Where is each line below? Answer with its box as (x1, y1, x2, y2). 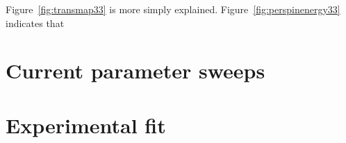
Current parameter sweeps (6, 56, 265, 85)
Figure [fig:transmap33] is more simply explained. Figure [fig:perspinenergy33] (6, 2, 340, 16)
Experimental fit (6, 110, 166, 139)
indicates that (6, 15, 65, 30)
